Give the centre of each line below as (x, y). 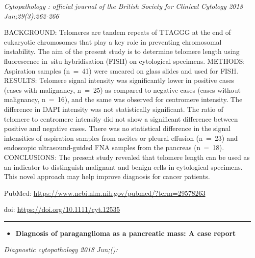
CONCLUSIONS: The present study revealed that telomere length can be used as (127, 157)
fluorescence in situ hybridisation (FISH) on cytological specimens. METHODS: (125, 61)
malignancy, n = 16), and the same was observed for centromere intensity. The (123, 99)
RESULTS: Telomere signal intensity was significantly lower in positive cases (119, 80)
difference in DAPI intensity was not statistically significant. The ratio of (114, 109)
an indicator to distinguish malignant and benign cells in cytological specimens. (123, 167)
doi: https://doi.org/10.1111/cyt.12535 (62, 209)
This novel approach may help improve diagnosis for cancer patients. (107, 176)
